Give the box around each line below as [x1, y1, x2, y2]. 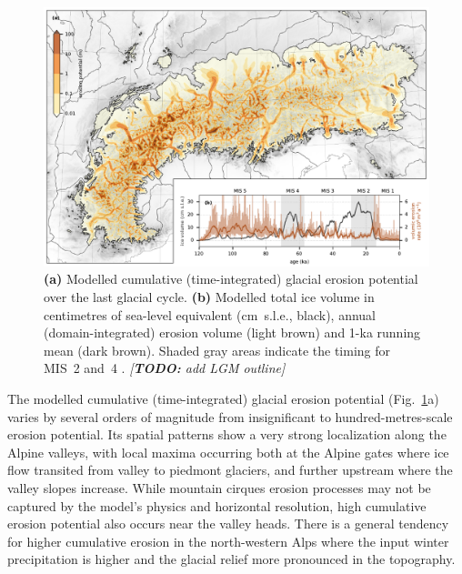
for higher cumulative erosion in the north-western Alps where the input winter [7, 531, 449, 550]
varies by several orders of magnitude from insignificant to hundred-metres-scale [7, 407, 453, 426]
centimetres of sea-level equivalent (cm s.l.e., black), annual [44, 305, 377, 324]
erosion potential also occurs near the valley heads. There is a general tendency [7, 514, 449, 533]
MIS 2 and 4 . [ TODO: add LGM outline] [44, 358, 286, 378]
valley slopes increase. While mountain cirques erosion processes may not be [7, 478, 431, 497]
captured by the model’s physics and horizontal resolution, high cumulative [7, 496, 427, 515]
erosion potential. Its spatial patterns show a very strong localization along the [7, 425, 447, 444]
